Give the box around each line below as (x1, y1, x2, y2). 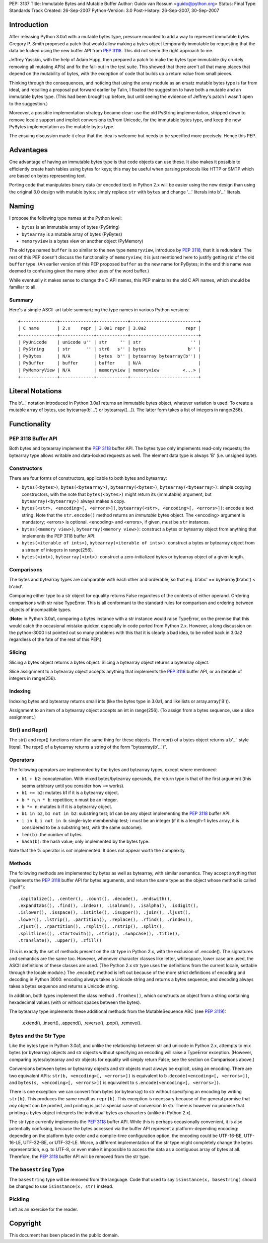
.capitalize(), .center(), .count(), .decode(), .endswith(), (18, 895, 173, 901)
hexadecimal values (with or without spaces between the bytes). (9, 999, 141, 1005)
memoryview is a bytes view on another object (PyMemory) (21, 238, 143, 244)
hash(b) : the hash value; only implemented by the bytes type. (21, 838, 150, 844)
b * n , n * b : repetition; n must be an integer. (21, 797, 118, 802)
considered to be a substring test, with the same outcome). (21, 824, 142, 830)
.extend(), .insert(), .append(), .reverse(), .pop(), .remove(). (21, 1020, 142, 1026)
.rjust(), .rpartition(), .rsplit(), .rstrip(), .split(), (18, 924, 165, 929)
